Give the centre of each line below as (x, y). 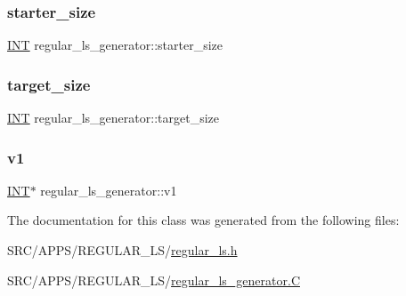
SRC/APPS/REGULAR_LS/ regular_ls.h (122, 250)
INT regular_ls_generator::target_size (113, 118)
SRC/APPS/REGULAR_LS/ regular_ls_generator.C (154, 280)
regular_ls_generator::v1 (109, 190)
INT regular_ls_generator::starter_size (115, 45)
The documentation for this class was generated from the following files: (203, 220)
